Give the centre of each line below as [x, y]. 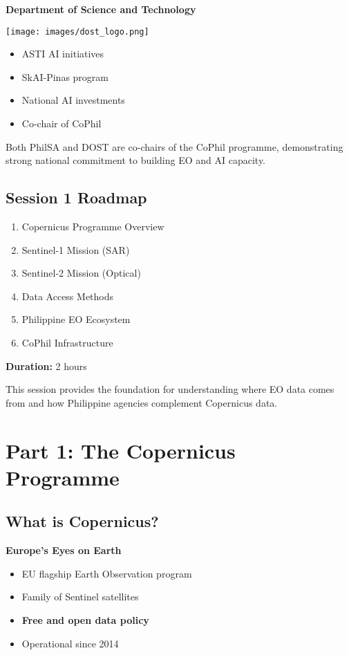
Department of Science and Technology [101, 9]
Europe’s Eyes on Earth [64, 550]
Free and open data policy [85, 619]
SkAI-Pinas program [65, 76]
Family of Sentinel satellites [80, 597]
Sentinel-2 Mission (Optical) [81, 273]
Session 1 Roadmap [76, 197]
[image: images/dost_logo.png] [77, 31]
